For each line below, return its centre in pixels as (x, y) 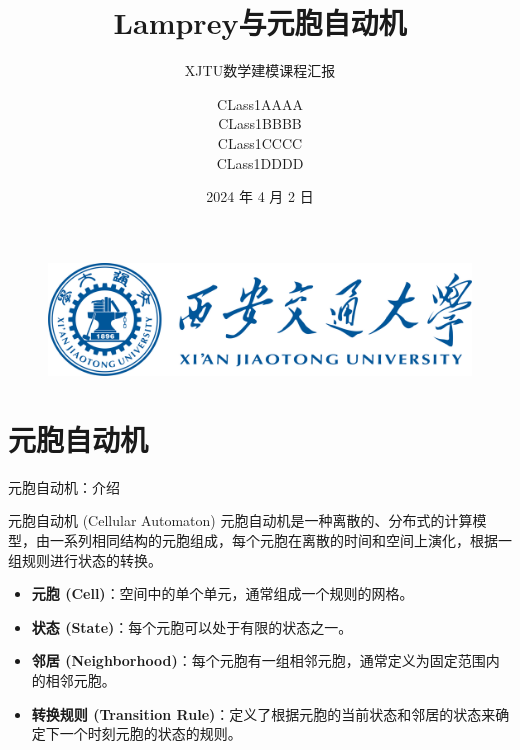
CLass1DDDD (260, 162)
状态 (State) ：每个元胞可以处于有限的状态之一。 (192, 626)
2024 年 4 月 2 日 (260, 196)
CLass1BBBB (260, 123)
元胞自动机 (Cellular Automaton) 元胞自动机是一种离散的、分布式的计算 (240, 520)
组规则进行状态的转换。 (85, 559)
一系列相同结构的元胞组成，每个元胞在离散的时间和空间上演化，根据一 (280, 540)
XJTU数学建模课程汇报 (260, 70)
